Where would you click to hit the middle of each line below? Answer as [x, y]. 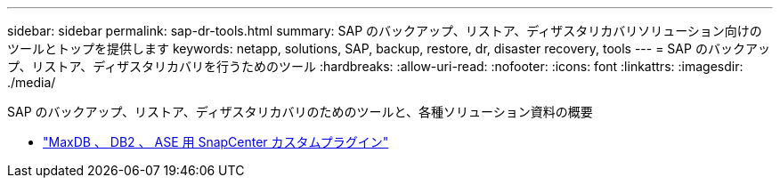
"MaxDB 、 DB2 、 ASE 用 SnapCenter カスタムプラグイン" [216, 142]
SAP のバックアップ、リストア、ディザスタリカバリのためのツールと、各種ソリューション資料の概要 [300, 112]
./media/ [32, 82]
